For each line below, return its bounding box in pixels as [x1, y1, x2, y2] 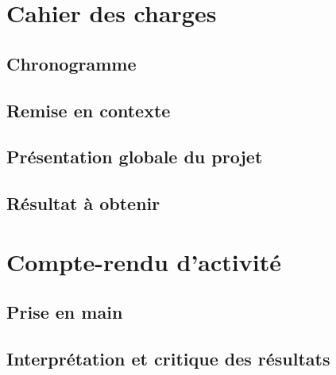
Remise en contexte [6, 98, 171, 122]
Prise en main [6, 300, 123, 324]
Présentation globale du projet [6, 144, 263, 169]
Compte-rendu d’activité [6, 245, 281, 277]
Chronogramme [6, 51, 137, 75]
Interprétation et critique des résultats [6, 346, 330, 371]
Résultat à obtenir [6, 191, 160, 216]
